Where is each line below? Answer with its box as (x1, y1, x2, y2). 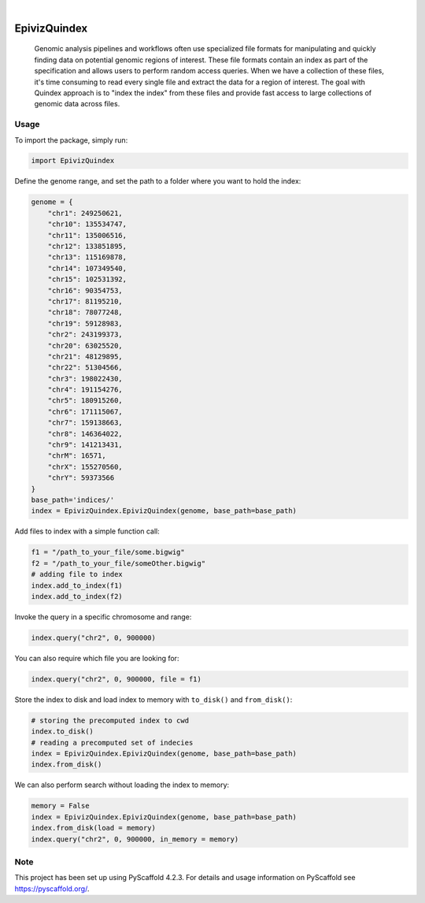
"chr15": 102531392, (47, 275, 128, 284)
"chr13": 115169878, (47, 253, 128, 262)
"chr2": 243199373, (47, 330, 124, 339)
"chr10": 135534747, (47, 220, 128, 229)
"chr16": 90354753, (47, 286, 124, 295)
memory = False (31, 801, 90, 811)
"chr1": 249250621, (47, 209, 124, 217)
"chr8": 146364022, (47, 429, 124, 438)
